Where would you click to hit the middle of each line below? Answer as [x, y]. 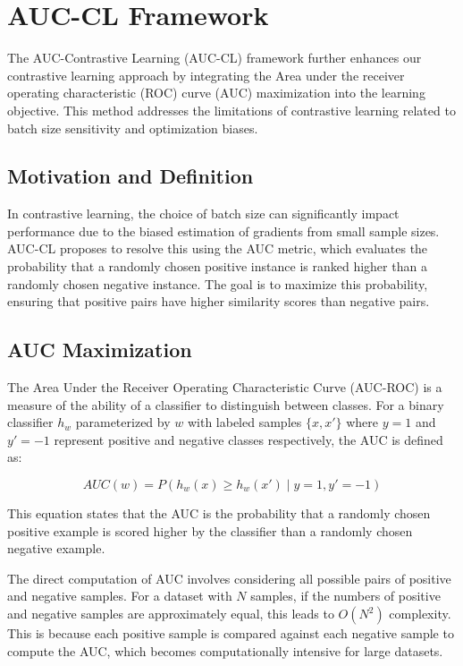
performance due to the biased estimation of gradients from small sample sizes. [223, 231]
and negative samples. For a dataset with [120, 596]
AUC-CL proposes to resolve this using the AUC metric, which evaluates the [218, 248]
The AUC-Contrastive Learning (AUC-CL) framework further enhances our [215, 58]
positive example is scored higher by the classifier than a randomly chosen [210, 530]
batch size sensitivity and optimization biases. [133, 128]
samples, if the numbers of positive [345, 596]
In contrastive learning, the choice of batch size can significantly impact [203, 213]
